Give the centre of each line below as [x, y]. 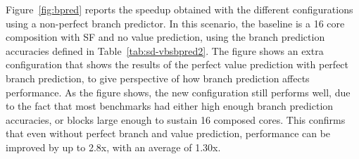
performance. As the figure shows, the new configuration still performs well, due [178, 92]
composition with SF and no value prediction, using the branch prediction [165, 37]
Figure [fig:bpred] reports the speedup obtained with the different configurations [179, 9]
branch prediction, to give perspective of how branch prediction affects [158, 78]
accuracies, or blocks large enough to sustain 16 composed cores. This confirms [176, 119]
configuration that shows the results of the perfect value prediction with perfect [177, 64]
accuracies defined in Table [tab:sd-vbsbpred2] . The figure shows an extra [165, 50]
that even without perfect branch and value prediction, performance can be [168, 133]
